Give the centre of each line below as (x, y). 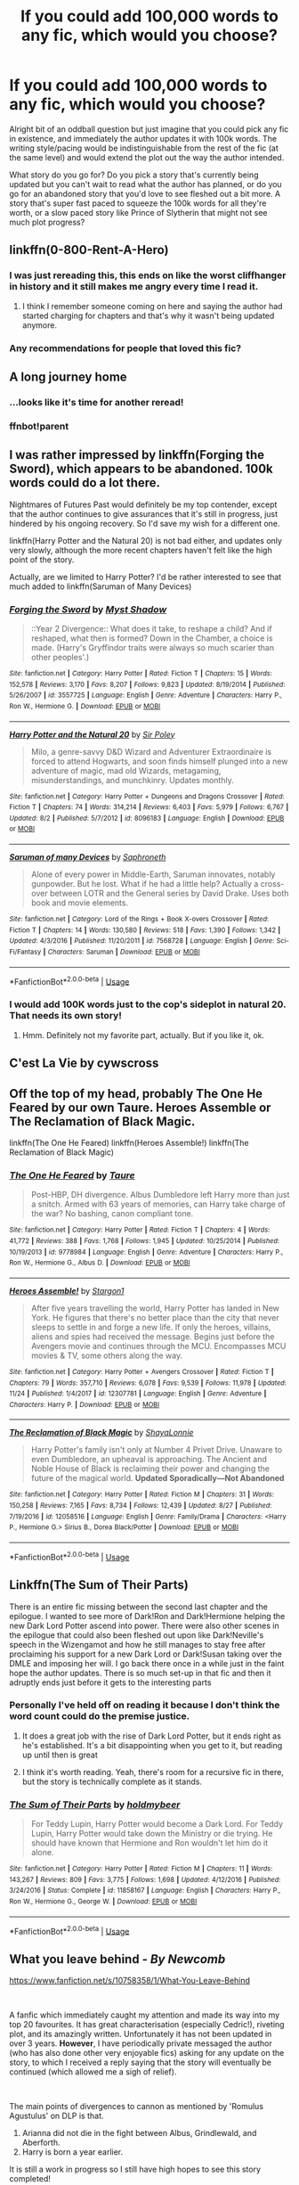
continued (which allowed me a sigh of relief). (93, 2072)
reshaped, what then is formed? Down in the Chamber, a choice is (152, 638)
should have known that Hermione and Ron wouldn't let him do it (149, 1843)
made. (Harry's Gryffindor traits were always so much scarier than (152, 647)
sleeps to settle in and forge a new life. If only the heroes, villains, (151, 1327)
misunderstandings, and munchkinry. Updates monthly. (132, 780)
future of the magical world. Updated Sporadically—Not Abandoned (158, 1478)
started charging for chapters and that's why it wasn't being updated (148, 315)
